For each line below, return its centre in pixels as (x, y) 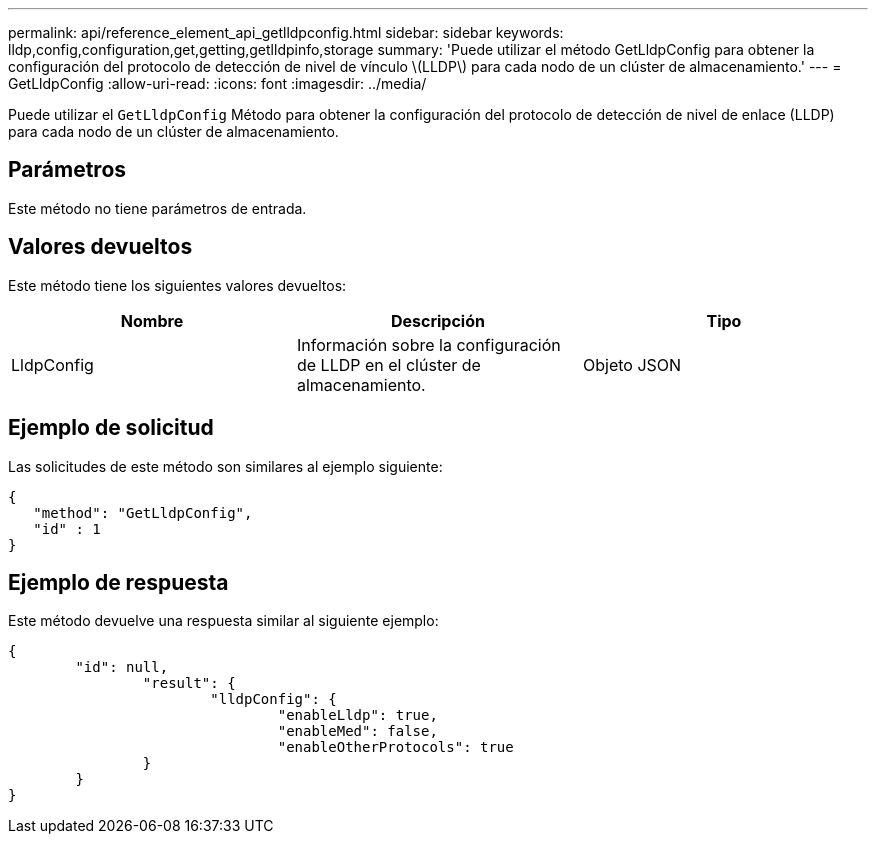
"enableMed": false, (357, 731)
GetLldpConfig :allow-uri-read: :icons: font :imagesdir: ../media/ (217, 83)
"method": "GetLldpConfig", (143, 512)
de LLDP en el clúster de (388, 364)
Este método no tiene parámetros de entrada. (157, 208)
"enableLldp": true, (357, 715)
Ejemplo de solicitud (111, 428)
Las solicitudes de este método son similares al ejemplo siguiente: (225, 466)
